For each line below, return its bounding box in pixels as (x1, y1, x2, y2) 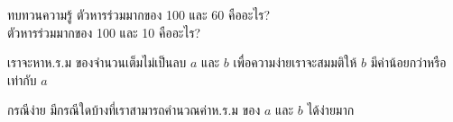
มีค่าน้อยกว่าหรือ (370, 53, 447, 72)
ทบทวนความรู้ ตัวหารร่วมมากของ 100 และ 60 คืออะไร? (7, 5, 271, 23)
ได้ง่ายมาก (307, 100, 355, 119)
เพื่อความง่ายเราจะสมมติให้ (233, 53, 357, 72)
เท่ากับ (7, 70, 37, 89)
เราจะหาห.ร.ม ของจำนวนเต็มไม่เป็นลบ (7, 53, 187, 72)
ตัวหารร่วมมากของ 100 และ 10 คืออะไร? (7, 22, 201, 41)
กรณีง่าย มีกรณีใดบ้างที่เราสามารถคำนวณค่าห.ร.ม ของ (7, 100, 261, 119)
